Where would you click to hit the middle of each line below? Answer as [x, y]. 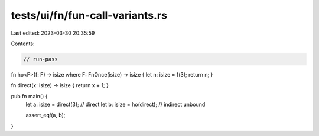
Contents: [23, 44]
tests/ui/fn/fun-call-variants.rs [89, 15]
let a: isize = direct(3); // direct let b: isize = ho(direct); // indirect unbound [115, 105]
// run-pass [41, 59]
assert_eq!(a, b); [45, 115]
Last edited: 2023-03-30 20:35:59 [53, 33]
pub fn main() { [29, 96]
